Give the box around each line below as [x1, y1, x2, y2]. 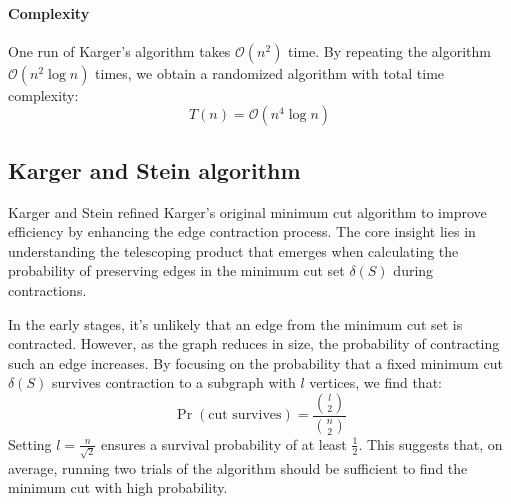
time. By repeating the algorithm [288, 40, 491, 61]
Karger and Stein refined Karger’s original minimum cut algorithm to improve [8, 201, 487, 222]
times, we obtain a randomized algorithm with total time [95, 62, 445, 83]
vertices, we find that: [309, 372, 442, 393]
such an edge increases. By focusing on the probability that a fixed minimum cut [8, 352, 503, 373]
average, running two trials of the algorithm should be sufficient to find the [8, 457, 468, 478]
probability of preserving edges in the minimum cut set [8, 260, 345, 281]
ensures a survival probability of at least [100, 433, 347, 454]
